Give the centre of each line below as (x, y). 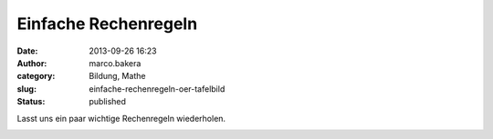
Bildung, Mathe (117, 76)
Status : (31, 102)
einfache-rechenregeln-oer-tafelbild (157, 89)
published (108, 102)
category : (36, 76)
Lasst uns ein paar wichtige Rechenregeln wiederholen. (121, 118)
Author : (32, 63)
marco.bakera (115, 63)
